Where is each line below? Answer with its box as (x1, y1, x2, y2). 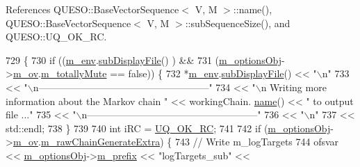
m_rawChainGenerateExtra (40, 134, 161, 149)
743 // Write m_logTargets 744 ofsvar (174, 134, 339, 149)
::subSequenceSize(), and (185, 15, 291, 30)
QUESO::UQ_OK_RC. (6, 29, 107, 44)
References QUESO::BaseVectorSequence (6, 2, 179, 16)
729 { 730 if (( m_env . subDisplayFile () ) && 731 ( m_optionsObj (6, 52, 281, 67)
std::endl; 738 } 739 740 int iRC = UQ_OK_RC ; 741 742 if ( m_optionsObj (6, 120, 331, 135)
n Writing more (261, 79, 327, 94)
